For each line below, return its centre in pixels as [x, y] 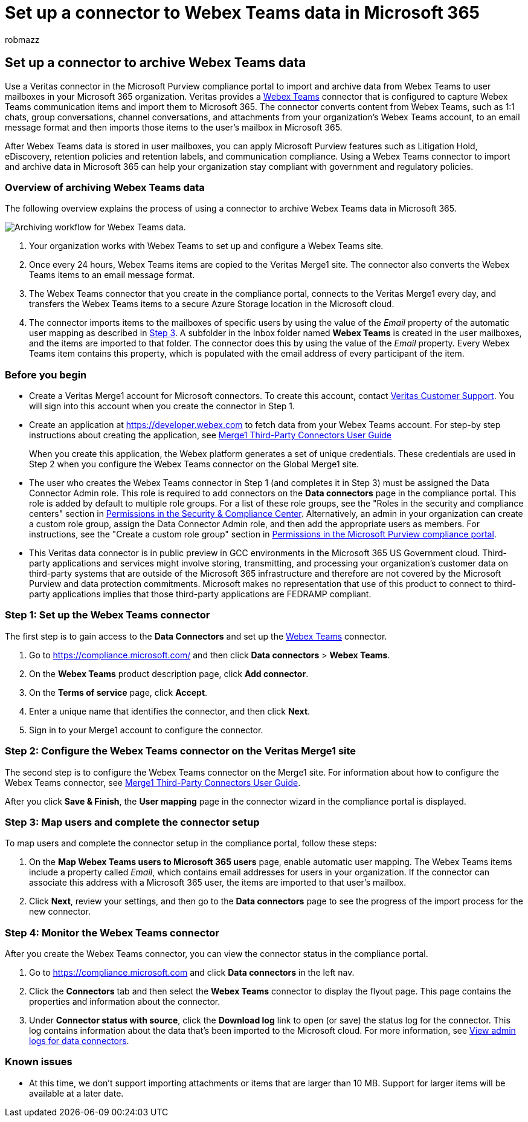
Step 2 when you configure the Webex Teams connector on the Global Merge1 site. [194, 464]
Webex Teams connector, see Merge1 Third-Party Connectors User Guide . [153, 782]
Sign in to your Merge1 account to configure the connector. [146, 730]
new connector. [60, 912]
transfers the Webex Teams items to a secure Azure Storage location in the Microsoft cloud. [212, 304]
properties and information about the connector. [125, 1002]
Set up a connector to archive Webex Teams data [156, 63]
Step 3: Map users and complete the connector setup [132, 822]
